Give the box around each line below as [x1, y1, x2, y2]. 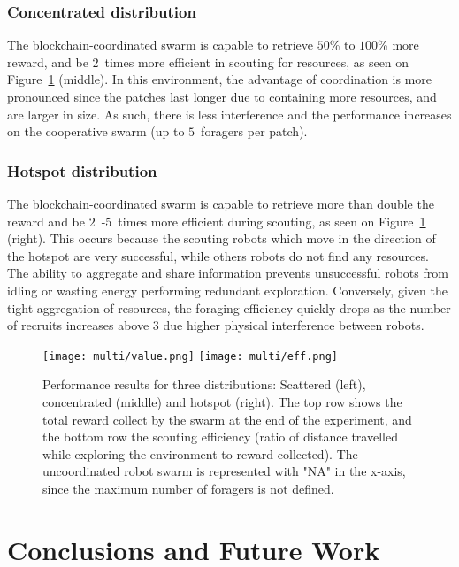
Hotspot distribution [7, 159, 157, 181]
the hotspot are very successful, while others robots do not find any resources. [7, 246, 429, 264]
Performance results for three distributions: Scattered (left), [42, 375, 366, 394]
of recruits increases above [7, 316, 149, 334]
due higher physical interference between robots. [163, 316, 425, 334]
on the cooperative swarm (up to [7, 122, 185, 141]
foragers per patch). [201, 122, 308, 141]
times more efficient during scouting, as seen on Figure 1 [118, 211, 426, 230]
